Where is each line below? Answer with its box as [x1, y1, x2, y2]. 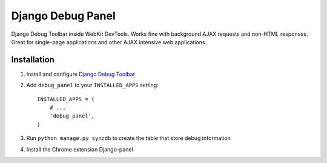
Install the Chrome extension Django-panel [26, 145, 133, 153]
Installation [11, 55, 54, 65]
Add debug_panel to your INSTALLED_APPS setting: [26, 82, 159, 89]
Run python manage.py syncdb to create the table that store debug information [26, 135, 231, 142]
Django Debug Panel [11, 9, 116, 22]
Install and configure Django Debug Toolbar [26, 70, 136, 78]
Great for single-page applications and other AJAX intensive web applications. [11, 38, 207, 45]
